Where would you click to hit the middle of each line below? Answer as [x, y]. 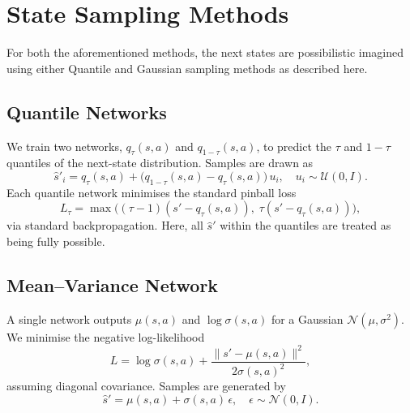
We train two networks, [64, 146]
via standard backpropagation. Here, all [105, 225]
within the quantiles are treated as [305, 225]
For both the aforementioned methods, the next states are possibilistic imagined [205, 52]
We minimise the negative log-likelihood [106, 336]
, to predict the [294, 146]
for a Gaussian [307, 318]
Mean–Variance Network [113, 284]
